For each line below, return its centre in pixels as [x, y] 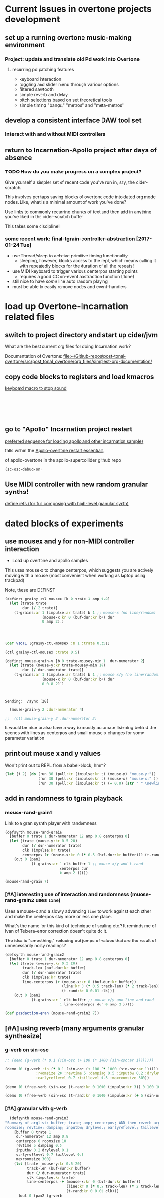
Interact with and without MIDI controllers [55, 134]
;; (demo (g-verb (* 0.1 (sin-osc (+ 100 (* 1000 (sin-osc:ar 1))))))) [79, 1060]
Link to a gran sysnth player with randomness [51, 823]
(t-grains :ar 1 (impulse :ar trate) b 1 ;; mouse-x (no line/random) [85, 613]
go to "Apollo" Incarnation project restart [69, 429]
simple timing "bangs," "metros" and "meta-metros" [72, 105]
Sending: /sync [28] [27, 701]
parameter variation [25, 738]
